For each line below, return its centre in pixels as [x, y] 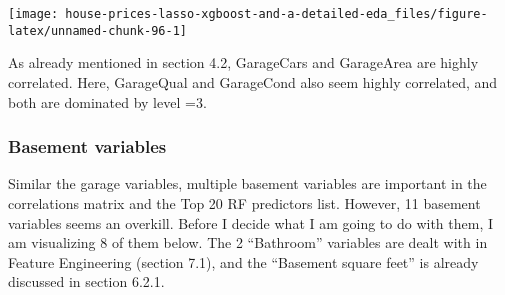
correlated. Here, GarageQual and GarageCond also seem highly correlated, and [253, 81]
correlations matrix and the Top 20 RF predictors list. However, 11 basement [244, 202]
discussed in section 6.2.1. [86, 281]
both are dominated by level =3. [107, 101]
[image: [33, 14]
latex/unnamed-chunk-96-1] [97, 30]
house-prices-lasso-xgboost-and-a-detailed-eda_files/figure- [276, 14]
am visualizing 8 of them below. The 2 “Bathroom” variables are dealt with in [248, 242]
